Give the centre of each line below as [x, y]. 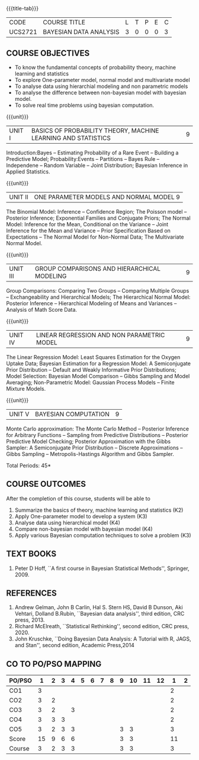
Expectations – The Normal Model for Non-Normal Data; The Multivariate [95, 237]
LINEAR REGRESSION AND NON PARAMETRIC [100, 335]
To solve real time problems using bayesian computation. [84, 105]
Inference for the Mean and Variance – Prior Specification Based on [88, 231]
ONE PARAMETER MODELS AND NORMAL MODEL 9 [107, 197]
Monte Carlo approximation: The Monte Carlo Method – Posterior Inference [98, 429]
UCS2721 [23, 32]
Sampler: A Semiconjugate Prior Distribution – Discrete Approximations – [94, 448]
